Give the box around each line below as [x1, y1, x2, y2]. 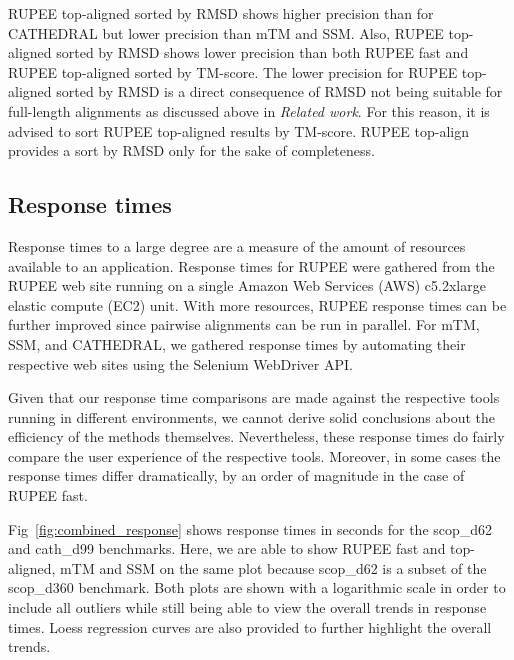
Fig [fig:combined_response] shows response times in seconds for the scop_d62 [8, 518, 493, 539]
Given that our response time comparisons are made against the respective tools [8, 387, 500, 408]
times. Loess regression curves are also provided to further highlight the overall [8, 616, 492, 637]
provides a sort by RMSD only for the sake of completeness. [8, 140, 375, 161]
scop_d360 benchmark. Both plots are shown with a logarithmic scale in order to [8, 577, 506, 598]
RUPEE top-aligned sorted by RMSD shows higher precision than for [8, 3, 434, 23]
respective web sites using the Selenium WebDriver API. [8, 353, 353, 374]
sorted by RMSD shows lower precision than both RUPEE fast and [56, 42, 469, 63]
